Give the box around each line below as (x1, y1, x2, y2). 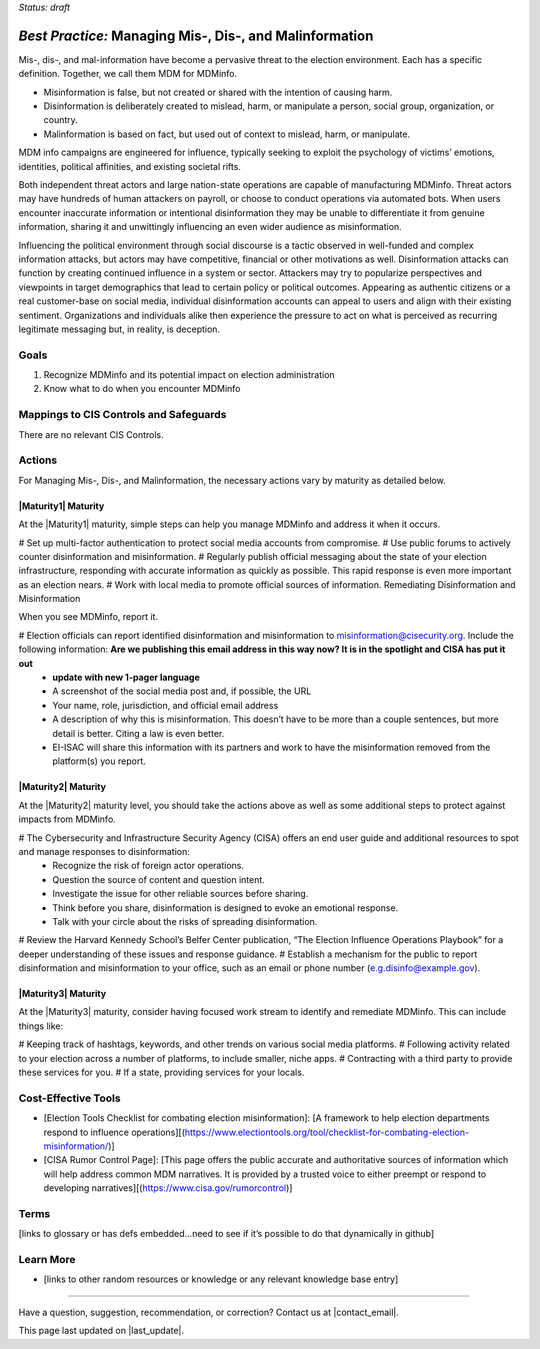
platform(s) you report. (52, 755, 146, 767)
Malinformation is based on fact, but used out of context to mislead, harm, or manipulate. (43, 128, 410, 140)
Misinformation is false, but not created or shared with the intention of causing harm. (43, 86, 393, 98)
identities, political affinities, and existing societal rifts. (18, 160, 242, 172)
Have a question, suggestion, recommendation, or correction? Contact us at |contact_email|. (18, 1306, 400, 1318)
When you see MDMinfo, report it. (18, 611, 159, 623)
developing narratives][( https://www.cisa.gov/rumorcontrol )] (43, 1182, 293, 1194)
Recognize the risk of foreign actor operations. (52, 860, 245, 872)
